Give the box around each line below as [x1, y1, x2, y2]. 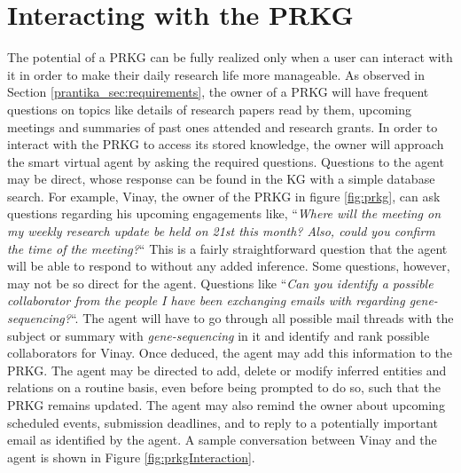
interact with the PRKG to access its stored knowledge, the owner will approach [7, 135, 444, 154]
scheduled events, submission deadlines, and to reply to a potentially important [7, 413, 438, 431]
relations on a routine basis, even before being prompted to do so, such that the [7, 378, 441, 397]
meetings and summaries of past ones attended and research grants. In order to [7, 117, 438, 136]
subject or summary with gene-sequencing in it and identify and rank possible [7, 326, 430, 344]
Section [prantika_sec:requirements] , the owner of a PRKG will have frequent [7, 83, 429, 101]
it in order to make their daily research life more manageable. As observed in [7, 65, 426, 83]
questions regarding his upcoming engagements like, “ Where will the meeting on [7, 204, 441, 223]
